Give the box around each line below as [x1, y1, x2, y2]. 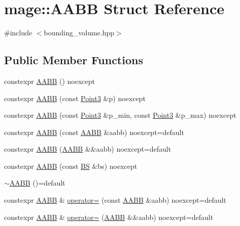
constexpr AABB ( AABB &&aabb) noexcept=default [4, 144, 172, 154]
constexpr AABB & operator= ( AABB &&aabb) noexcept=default [4, 211, 214, 222]
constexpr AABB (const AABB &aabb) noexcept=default [4, 126, 184, 137]
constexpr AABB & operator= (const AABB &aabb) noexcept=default [4, 195, 226, 205]
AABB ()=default [9, 177, 65, 188]
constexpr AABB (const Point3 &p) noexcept [4, 93, 146, 103]
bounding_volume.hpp [44, 27, 115, 38]
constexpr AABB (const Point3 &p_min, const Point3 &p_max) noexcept [4, 110, 236, 120]
